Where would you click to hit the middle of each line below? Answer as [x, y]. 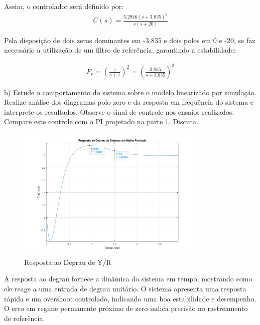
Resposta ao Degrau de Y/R [68, 262]
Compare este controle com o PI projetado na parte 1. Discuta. [101, 121]
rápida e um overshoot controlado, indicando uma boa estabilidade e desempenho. [130, 298]
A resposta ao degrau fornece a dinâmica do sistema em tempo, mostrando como [128, 279]
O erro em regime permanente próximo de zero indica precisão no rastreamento [126, 308]
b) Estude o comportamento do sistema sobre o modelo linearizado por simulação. [130, 92]
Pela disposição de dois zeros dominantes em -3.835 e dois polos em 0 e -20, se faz [130, 40]
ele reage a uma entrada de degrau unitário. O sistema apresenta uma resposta [125, 289]
